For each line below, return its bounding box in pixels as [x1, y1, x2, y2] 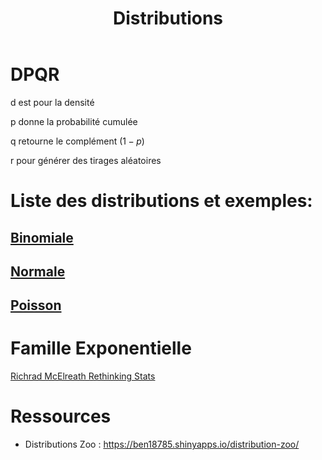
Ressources [10, 405, 112, 428]
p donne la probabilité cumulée [10, 115, 138, 127]
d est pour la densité [10, 96, 95, 108]
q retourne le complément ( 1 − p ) [10, 135, 145, 147]
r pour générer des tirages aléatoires [10, 154, 162, 166]
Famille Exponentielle [10, 337, 192, 360]
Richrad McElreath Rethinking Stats [10, 370, 156, 382]
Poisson [10, 297, 62, 314]
